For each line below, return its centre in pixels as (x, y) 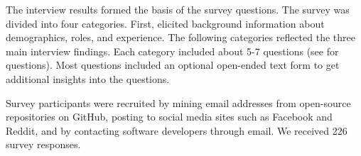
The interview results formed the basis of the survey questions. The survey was (178, 9)
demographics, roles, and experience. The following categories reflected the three (180, 37)
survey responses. (43, 144)
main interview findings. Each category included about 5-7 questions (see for (172, 51)
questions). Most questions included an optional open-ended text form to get (173, 65)
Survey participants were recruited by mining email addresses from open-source (178, 102)
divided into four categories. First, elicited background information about (165, 23)
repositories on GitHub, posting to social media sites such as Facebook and (169, 117)
